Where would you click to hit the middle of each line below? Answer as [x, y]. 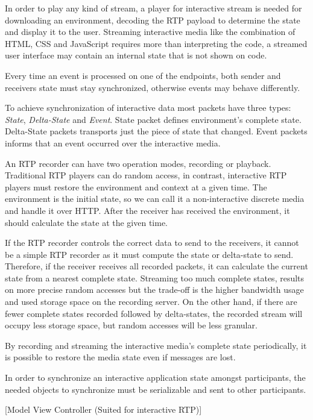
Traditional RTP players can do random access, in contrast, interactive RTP [146, 175]
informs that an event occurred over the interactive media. [113, 143]
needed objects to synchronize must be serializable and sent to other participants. [156, 389]
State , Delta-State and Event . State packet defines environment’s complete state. [153, 119]
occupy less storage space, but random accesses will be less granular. [131, 325]
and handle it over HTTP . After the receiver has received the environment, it [147, 210]
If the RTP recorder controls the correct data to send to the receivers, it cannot [152, 243]
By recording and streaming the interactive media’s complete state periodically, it [156, 345]
